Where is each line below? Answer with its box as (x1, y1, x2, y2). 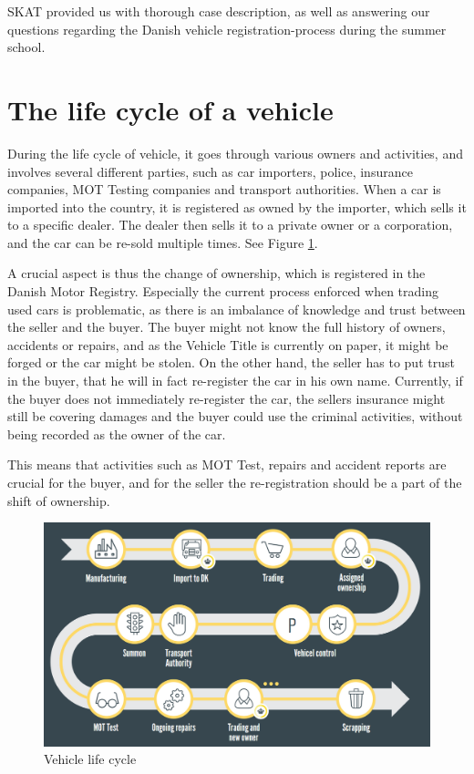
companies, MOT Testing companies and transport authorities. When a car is (7, 180, 441, 199)
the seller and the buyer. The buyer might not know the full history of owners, (7, 317, 446, 336)
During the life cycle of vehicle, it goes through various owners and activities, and (7, 143, 463, 162)
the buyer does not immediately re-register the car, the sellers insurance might (7, 388, 446, 408)
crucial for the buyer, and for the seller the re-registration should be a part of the (7, 473, 462, 491)
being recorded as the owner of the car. (7, 424, 226, 443)
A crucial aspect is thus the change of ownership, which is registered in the (7, 263, 426, 283)
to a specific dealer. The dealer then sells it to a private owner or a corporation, (7, 215, 453, 234)
